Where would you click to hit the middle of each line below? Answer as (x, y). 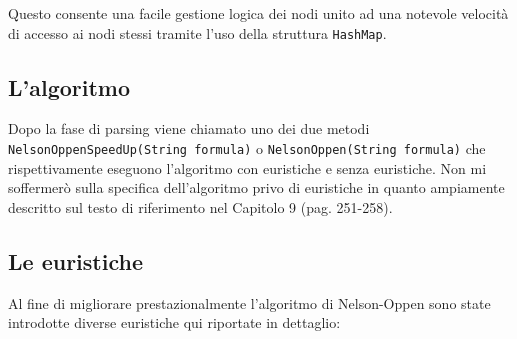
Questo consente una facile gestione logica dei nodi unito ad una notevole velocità (258, 13)
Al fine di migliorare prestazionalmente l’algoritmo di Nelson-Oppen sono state (249, 302)
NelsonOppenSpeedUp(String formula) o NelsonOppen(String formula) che (247, 148)
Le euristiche (75, 260)
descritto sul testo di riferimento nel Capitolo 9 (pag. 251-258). (200, 206)
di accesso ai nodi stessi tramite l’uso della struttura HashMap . (197, 32)
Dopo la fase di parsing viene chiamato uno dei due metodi (189, 128)
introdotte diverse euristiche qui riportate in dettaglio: (174, 322)
